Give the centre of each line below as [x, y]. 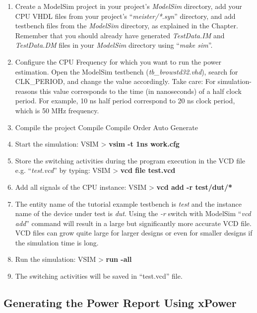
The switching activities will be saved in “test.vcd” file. [99, 276]
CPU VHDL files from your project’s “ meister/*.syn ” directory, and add [125, 16]
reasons [26, 91]
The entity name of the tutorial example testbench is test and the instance [128, 203]
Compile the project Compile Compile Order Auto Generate [106, 127]
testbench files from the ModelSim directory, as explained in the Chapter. [127, 26]
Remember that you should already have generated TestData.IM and [120, 35]
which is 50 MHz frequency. [57, 110]
